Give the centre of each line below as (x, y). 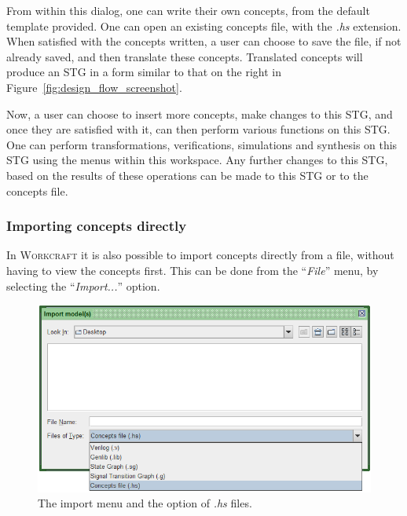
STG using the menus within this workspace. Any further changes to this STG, (197, 160)
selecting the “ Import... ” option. (83, 285)
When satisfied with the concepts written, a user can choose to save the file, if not (204, 41)
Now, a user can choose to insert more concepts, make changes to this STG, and (200, 113)
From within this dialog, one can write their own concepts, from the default (188, 10)
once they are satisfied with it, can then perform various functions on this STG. (198, 129)
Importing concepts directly (97, 226)
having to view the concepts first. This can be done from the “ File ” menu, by (192, 270)
